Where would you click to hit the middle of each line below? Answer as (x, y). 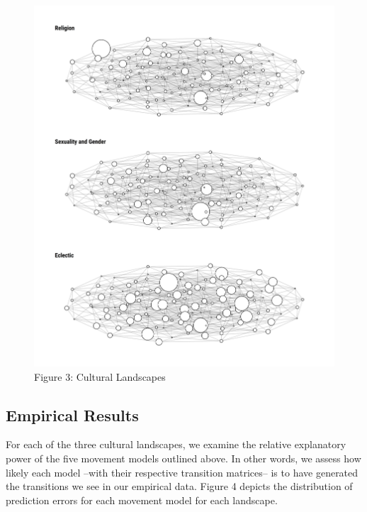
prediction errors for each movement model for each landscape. (142, 500)
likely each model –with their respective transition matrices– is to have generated (182, 472)
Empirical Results (72, 414)
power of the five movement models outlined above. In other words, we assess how (183, 458)
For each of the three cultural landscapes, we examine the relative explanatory (176, 444)
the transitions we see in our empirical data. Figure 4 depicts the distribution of (179, 486)
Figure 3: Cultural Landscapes (100, 376)
